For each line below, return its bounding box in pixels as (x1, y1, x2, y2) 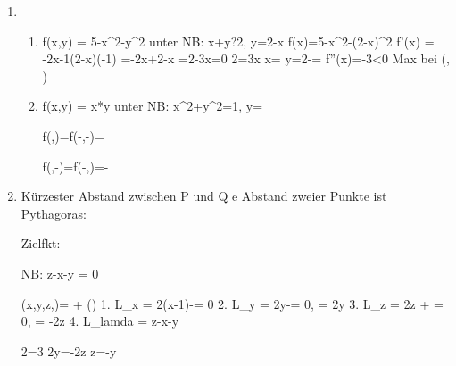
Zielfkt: (21, 234, 61, 253)
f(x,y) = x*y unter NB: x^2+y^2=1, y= (42, 96, 263, 115)
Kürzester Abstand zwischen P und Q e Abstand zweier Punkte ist (21, 187, 387, 205)
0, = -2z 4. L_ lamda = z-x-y (21, 312, 179, 330)
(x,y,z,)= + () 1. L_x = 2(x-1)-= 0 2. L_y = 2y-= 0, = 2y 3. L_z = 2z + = (21, 294, 444, 312)
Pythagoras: (21, 204, 87, 222)
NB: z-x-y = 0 (21, 263, 99, 282)
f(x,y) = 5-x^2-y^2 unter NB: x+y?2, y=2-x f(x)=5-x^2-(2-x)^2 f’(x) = (42, 31, 435, 50)
